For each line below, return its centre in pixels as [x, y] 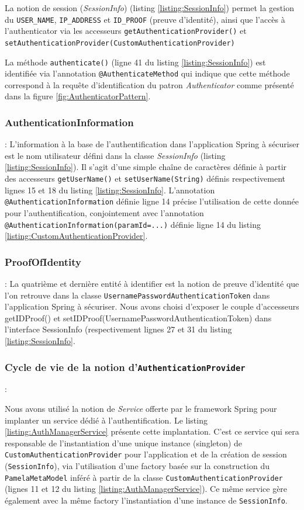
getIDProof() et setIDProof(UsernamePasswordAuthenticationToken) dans [138, 318]
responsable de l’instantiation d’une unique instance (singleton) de [124, 443]
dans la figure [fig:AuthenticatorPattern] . [78, 96]
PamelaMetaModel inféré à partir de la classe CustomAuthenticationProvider [144, 477]
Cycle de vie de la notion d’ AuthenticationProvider [125, 367]
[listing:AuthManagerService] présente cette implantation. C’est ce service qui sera [152, 431]
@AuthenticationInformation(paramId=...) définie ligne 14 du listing [133, 224]
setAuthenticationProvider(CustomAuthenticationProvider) [120, 43]
